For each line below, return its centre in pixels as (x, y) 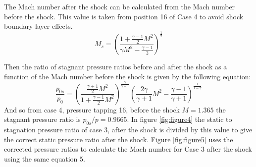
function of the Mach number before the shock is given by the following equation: (128, 76)
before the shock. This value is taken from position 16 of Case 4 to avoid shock (124, 16)
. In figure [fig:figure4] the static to (179, 119)
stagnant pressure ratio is (42, 119)
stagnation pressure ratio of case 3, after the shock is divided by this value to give (128, 130)
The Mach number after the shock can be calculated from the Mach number (120, 6)
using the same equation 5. (45, 159)
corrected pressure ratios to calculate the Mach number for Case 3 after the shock (128, 149)
